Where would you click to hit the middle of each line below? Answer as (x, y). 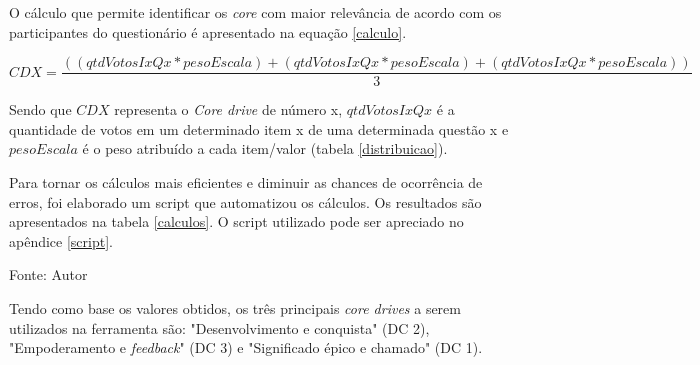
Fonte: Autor (48, 274)
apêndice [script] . (61, 240)
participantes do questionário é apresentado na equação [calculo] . (208, 31)
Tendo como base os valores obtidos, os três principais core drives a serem (235, 308)
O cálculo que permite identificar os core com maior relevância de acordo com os (255, 12)
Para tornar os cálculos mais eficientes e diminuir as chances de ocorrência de (246, 182)
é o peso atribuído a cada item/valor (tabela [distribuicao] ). (265, 148)
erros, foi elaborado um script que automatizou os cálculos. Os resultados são (245, 201)
